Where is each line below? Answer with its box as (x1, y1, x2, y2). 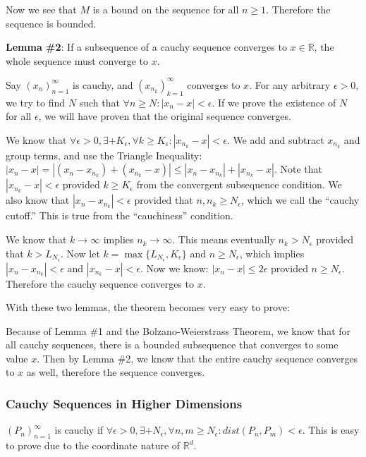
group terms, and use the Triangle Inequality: (6, 147, 202, 162)
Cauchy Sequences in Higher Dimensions (6, 394, 243, 412)
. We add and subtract (226, 132, 324, 147)
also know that (6, 193, 70, 207)
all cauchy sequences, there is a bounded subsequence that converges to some (6, 337, 338, 352)
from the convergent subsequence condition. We (136, 177, 342, 192)
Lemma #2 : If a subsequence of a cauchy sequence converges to (6, 39, 287, 54)
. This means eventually (172, 232, 275, 247)
